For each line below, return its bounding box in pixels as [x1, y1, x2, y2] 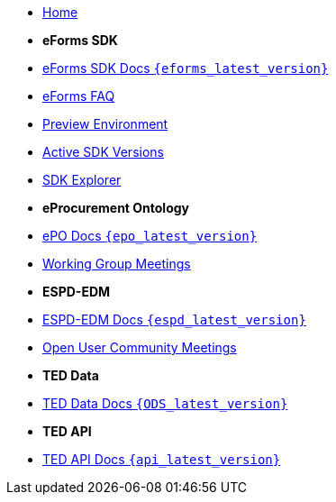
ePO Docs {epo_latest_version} [42, 228, 258, 243]
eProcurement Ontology [42, 200, 190, 215]
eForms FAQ [42, 88, 115, 104]
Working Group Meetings [42, 256, 191, 271]
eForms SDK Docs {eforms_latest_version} [42, 60, 329, 76]
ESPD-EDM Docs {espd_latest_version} [42, 312, 306, 327]
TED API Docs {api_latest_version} [42, 452, 281, 467]
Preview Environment [42, 116, 168, 132]
